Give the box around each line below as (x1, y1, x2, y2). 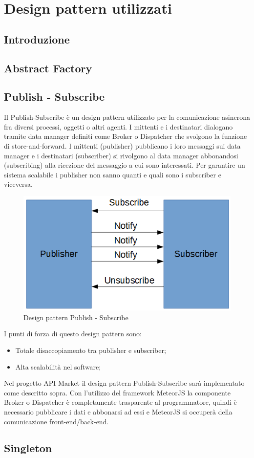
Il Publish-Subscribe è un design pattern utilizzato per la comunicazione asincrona (4, 112, 250, 122)
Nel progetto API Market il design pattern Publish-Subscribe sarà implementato (4, 378, 245, 388)
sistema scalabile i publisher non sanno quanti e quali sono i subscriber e (4, 169, 221, 179)
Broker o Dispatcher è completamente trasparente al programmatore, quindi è (4, 397, 237, 407)
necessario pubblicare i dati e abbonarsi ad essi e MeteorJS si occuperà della (4, 406, 233, 416)
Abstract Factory (4, 60, 92, 75)
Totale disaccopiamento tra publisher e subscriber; (15, 345, 166, 355)
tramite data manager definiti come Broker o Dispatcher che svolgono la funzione (4, 131, 247, 141)
